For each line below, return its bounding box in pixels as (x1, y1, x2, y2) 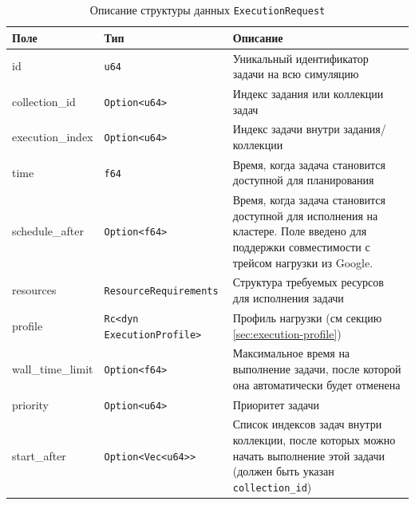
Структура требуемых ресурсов (232, 274, 384, 290)
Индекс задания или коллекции (232, 85, 384, 101)
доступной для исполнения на (232, 207, 378, 223)
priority (12, 396, 49, 412)
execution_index (12, 128, 93, 145)
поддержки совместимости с (232, 239, 370, 255)
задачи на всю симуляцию (232, 65, 359, 82)
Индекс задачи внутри (232, 120, 340, 137)
